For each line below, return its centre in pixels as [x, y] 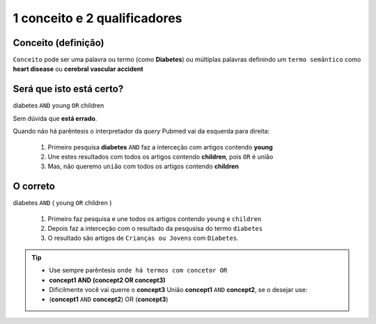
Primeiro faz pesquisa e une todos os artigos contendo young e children [155, 218]
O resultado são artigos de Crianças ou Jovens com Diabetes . [143, 238]
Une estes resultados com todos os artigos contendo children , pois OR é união [160, 156]
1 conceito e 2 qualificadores [97, 18]
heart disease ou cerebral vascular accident [78, 69]
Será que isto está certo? [68, 89]
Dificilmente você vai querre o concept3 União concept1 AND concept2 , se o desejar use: [178, 289]
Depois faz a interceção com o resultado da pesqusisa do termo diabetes [155, 228]
